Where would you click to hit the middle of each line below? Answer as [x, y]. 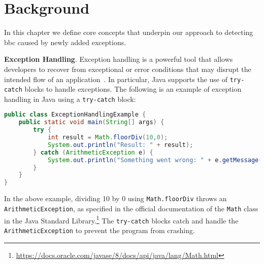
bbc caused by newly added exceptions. [65, 42]
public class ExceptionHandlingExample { [75, 115]
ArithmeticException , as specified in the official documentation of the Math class [131, 208]
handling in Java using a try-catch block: [70, 99]
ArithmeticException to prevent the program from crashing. [100, 230]
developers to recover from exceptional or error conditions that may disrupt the [128, 69]
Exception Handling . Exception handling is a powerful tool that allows [119, 59]
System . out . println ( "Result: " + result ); [120, 145]
